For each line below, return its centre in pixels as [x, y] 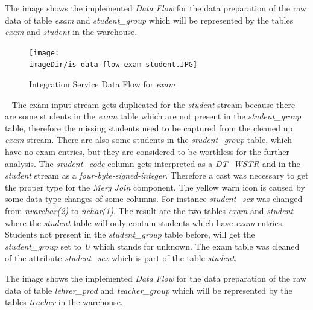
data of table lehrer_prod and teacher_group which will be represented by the [149, 290]
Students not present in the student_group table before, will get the [130, 234]
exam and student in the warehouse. [71, 32]
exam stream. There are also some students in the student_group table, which [149, 140]
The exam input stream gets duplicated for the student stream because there [153, 104]
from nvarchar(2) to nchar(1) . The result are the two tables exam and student [149, 211]
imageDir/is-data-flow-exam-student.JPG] [113, 65]
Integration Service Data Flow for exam [102, 84]
